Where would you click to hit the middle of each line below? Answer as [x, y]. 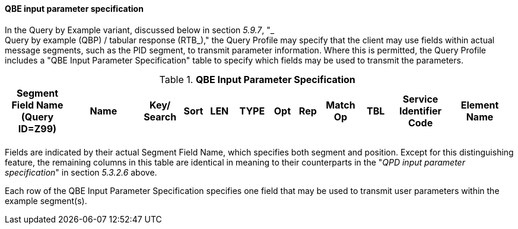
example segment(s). [46, 201]
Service [420, 99]
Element [480, 105]
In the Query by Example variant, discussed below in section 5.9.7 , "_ [140, 30]
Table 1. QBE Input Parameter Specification [257, 79]
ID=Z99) [37, 128]
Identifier [420, 111]
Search [160, 117]
